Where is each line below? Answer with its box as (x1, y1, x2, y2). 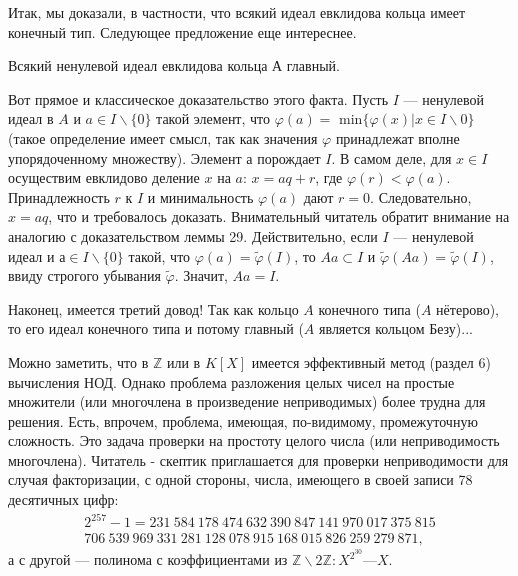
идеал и (8, 245, 55, 266)
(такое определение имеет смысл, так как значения (8, 127, 318, 148)
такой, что (128, 245, 191, 266)
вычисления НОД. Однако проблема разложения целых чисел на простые (8, 371, 455, 392)
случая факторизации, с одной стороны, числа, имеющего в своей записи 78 (8, 469, 473, 490)
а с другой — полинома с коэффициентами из (8, 549, 288, 570)
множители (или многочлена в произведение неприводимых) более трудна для (8, 391, 486, 412)
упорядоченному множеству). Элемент (8, 147, 242, 168)
